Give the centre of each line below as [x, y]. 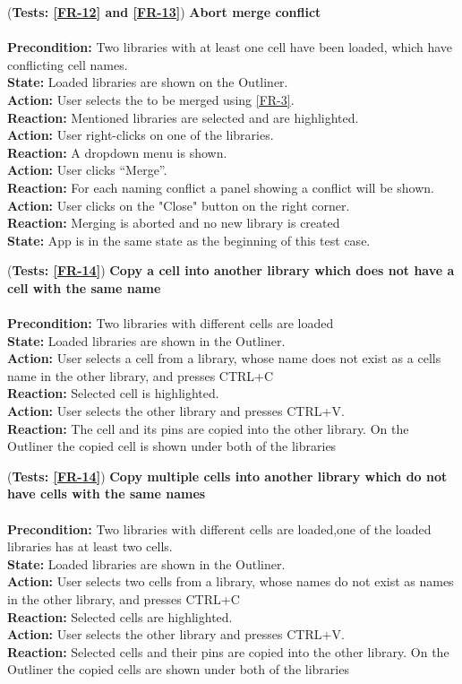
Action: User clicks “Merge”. [87, 170]
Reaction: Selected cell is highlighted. [113, 393]
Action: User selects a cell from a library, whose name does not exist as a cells [224, 358]
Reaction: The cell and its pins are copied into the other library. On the [208, 428]
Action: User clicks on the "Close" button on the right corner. [179, 205]
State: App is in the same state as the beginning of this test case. [189, 240]
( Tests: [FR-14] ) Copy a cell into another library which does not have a [231, 270]
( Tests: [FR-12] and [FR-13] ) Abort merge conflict [164, 12]
